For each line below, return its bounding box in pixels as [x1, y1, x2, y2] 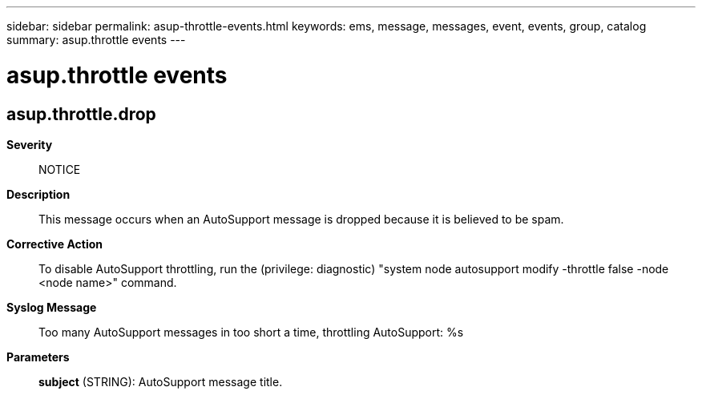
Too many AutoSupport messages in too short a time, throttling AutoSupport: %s [38, 324, 464, 339]
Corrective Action [6, 236, 103, 251]
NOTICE [38, 162, 81, 176]
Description [6, 187, 71, 201]
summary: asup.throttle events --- [6, 33, 186, 46]
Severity [6, 137, 53, 151]
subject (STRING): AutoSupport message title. [38, 374, 283, 389]
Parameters [6, 349, 70, 364]
